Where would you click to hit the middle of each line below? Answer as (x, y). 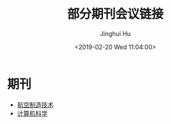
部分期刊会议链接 (115, 14)
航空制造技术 (35, 105)
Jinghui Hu (115, 33)
